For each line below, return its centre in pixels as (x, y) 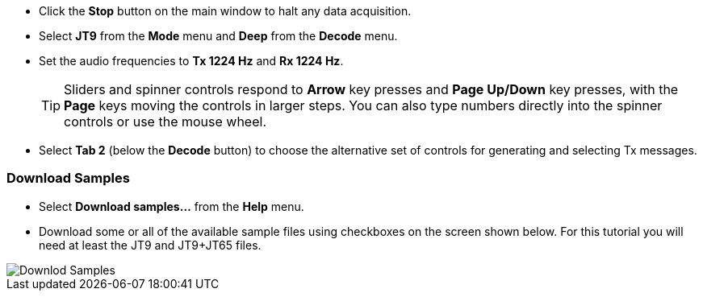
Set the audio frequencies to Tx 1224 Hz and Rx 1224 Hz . (191, 61)
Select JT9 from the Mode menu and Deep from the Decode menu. (218, 36)
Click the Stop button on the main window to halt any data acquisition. (225, 11)
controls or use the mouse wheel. (165, 122)
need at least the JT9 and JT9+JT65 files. (150, 245)
